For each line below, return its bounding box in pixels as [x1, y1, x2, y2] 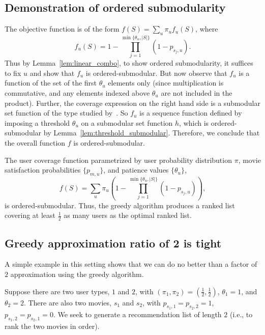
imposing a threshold [5, 117, 70, 128]
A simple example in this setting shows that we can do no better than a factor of [5, 259, 257, 269]
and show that [30, 67, 75, 78]
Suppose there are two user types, [5, 286, 110, 296]
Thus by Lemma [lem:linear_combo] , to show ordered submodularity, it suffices [5, 58, 253, 68]
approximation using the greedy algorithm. [10, 268, 144, 279]
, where [195, 23, 218, 34]
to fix [5, 67, 21, 78]
